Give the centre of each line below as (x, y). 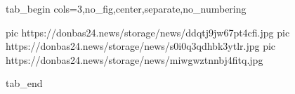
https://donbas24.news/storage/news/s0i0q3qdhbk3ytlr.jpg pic (141, 46)
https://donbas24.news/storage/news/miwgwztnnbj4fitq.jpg (135, 59)
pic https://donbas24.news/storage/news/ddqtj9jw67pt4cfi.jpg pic (148, 32)
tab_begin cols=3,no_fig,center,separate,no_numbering (126, 8)
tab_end (24, 83)
